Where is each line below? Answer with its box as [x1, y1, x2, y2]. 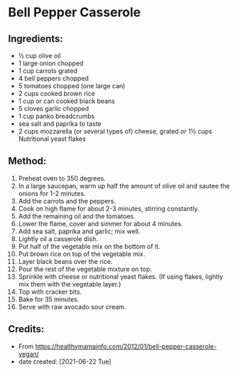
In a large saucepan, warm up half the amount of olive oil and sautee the [18, 181, 230, 190]
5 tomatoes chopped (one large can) [18, 82, 126, 90]
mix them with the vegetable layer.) [18, 280, 121, 288]
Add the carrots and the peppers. [18, 196, 116, 205]
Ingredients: [8, 33, 63, 45]
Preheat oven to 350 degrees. [18, 174, 106, 182]
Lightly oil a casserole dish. [18, 234, 99, 243]
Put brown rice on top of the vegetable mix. [18, 250, 145, 258]
